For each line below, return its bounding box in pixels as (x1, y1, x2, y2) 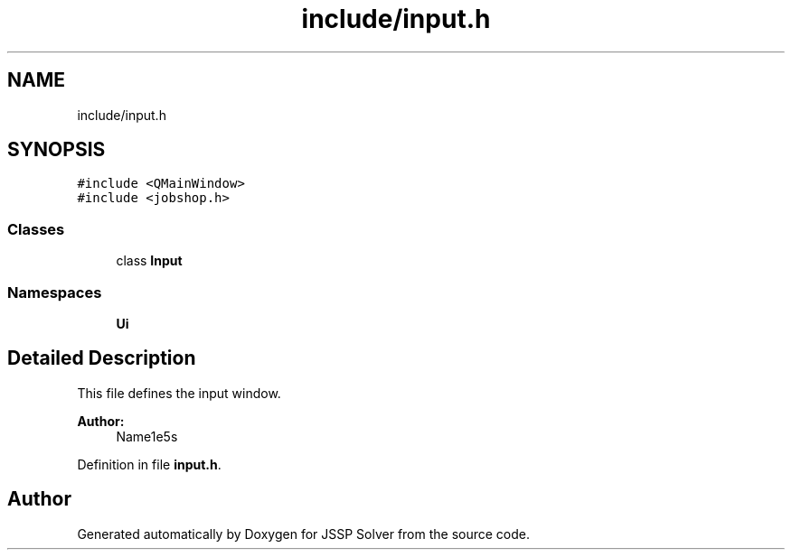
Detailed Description (7, 347, 196, 370)
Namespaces (7, 283, 102, 302)
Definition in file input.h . (77, 456, 222, 472)
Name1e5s (116, 428, 178, 444)
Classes (7, 219, 65, 238)
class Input (116, 253, 183, 269)
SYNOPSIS (7, 138, 106, 162)
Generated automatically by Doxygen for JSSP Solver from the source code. (77, 525, 531, 542)
